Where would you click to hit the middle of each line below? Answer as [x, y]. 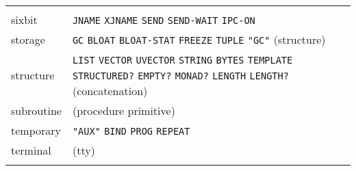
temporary [36, 130]
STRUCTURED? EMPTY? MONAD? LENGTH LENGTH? [180, 76]
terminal [31, 150]
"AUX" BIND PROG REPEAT [131, 131]
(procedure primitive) [124, 110]
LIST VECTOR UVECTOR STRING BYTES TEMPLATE [182, 60]
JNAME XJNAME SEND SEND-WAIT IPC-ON [164, 21]
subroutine [36, 110]
